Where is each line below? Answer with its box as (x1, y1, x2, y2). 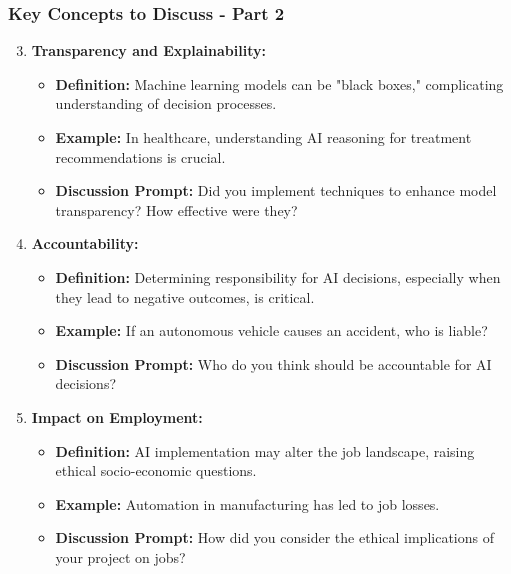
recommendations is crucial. (55, 146, 226, 167)
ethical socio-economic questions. (55, 460, 257, 481)
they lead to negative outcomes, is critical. (55, 286, 315, 307)
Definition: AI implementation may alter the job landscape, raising (55, 440, 475, 461)
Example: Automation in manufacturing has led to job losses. (55, 493, 440, 514)
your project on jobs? (55, 546, 186, 567)
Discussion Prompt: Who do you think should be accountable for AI (55, 353, 492, 374)
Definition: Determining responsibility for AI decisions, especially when (55, 266, 501, 287)
